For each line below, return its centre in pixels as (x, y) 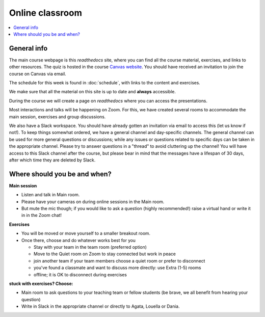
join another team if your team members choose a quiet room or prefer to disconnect (119, 261)
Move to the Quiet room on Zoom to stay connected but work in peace (105, 254)
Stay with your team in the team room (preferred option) (90, 247)
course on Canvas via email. (38, 74)
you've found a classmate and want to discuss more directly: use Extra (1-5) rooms (117, 268)
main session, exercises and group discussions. (57, 117)
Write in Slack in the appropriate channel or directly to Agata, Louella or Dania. (101, 306)
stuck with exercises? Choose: (41, 283)
